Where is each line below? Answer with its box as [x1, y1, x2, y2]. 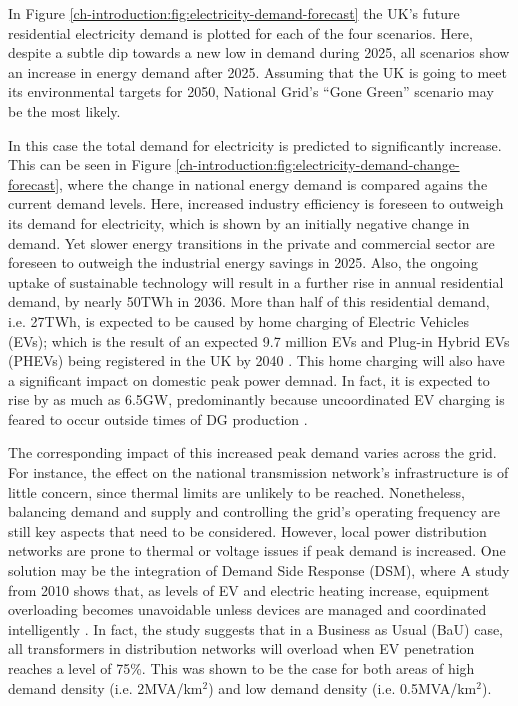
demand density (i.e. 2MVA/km [8, 677, 203, 698]
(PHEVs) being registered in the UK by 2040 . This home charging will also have [8, 350, 505, 371]
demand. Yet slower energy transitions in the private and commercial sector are [8, 232, 495, 253]
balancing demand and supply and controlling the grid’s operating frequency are [8, 501, 500, 522]
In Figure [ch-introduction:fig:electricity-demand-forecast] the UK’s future [8, 3, 460, 23]
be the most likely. [8, 100, 121, 121]
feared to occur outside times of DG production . [8, 408, 308, 429]
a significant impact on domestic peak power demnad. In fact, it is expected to [8, 369, 490, 390]
